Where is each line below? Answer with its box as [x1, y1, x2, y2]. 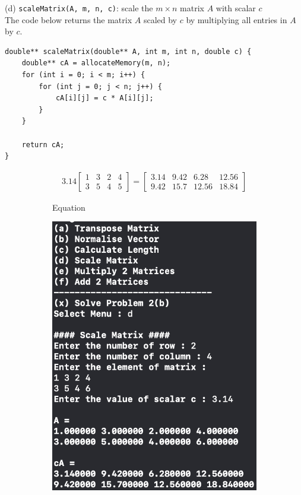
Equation [52, 201, 85, 213]
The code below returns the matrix [5, 13, 132, 26]
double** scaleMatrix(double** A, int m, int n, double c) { [5, 47, 252, 56]
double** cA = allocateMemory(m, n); [21, 59, 171, 68]
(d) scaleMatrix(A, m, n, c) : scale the [5, 2, 153, 14]
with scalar [216, 2, 256, 14]
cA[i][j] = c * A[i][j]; [55, 94, 154, 103]
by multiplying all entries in [186, 13, 287, 26]
